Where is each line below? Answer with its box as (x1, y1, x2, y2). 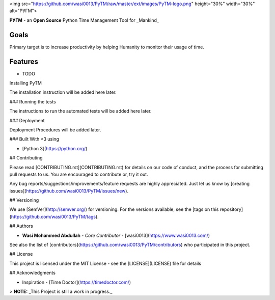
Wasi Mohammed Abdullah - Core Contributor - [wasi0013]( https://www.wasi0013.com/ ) (22, 232, 210, 238)
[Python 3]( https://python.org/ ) (22, 145, 88, 151)
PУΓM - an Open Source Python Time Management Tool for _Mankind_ (9, 17, 159, 23)
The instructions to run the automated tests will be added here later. (9, 108, 152, 114)
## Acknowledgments (9, 270, 56, 276)
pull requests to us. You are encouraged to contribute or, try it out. (9, 171, 148, 177)
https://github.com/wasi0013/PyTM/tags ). (11, 213, 99, 220)
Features (9, 57, 38, 66)
